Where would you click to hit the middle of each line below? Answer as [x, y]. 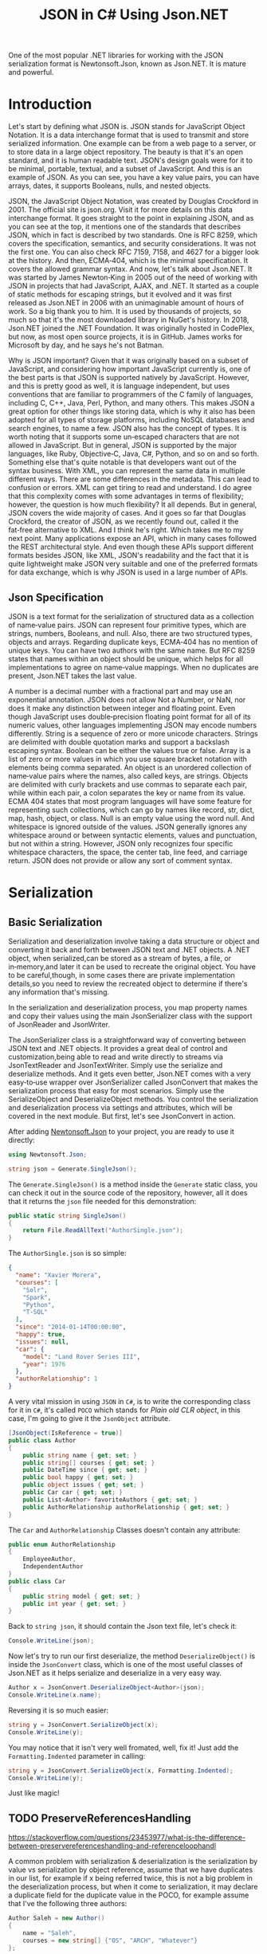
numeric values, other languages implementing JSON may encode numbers [133, 725]
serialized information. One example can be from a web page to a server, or [132, 143]
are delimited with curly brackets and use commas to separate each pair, [128, 784]
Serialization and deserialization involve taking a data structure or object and [134, 941]
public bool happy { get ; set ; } [78, 1477]
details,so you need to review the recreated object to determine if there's [128, 983]
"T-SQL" [35, 1312]
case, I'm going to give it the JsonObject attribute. [89, 1418]
